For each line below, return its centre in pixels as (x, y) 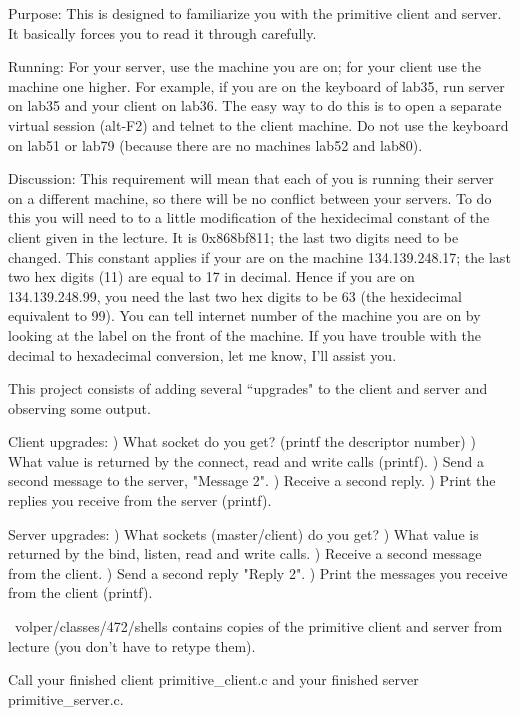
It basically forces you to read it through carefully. (162, 32)
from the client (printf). (80, 592)
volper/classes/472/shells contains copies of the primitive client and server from (258, 626)
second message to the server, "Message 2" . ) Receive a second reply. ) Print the (252, 480)
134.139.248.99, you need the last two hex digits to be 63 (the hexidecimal (235, 295)
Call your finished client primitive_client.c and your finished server (213, 679)
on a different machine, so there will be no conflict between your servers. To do (250, 197)
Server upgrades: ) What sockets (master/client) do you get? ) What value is (243, 533)
